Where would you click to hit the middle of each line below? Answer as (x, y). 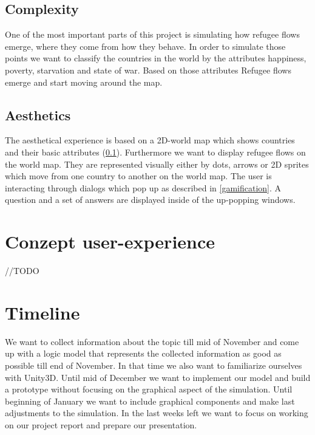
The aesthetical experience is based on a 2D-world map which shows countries (150, 140)
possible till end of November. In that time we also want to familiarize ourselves (154, 365)
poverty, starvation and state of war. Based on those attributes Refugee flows (148, 70)
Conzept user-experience (110, 241)
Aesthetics (38, 115)
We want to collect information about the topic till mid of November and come (152, 341)
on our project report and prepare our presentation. (101, 424)
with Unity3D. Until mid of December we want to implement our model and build (158, 377)
